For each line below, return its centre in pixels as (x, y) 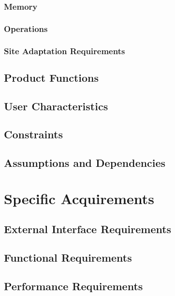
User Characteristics (56, 106)
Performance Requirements (73, 286)
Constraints (33, 134)
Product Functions (51, 77)
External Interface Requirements (88, 229)
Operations (26, 28)
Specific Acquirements (79, 198)
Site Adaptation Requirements (65, 51)
